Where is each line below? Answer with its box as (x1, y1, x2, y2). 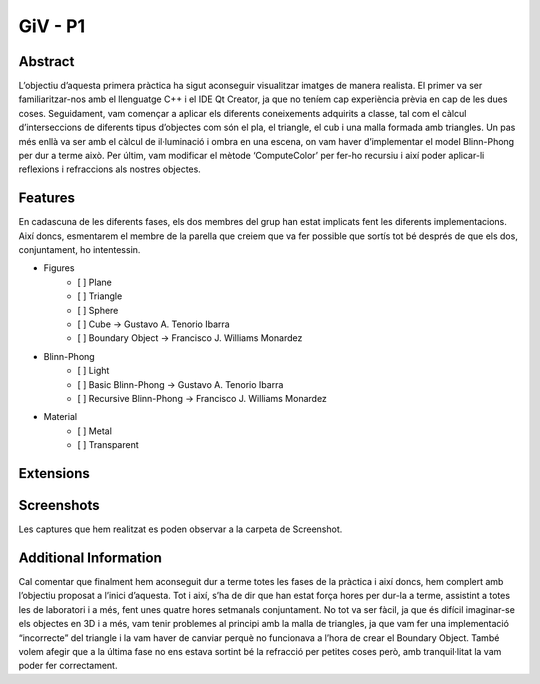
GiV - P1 (18, 15, 86, 37)
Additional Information (18, 549, 162, 566)
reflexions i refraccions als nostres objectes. (18, 163, 202, 175)
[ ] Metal (77, 425, 112, 437)
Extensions (18, 465, 90, 482)
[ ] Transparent (77, 439, 139, 451)
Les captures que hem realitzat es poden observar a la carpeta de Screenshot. (18, 523, 343, 535)
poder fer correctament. (18, 660, 118, 672)
